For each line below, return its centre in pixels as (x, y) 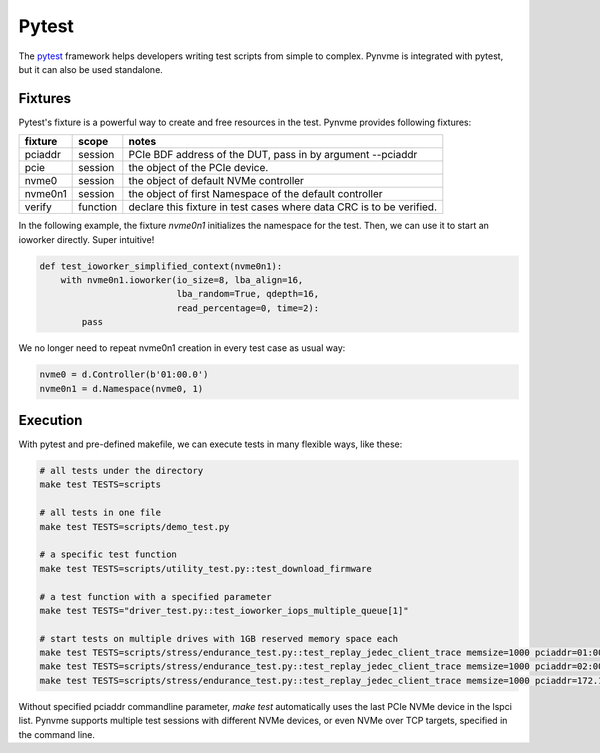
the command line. (56, 734)
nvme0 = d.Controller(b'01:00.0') (124, 374)
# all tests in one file (100, 513)
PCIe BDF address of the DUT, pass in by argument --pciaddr (273, 155)
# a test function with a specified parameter (155, 596)
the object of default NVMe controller (216, 181)
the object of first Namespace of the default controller (256, 194)
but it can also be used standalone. (91, 69)
